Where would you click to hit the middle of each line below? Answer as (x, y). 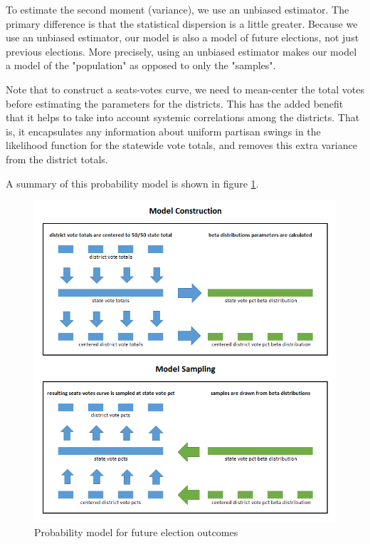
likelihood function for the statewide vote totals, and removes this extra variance (181, 145)
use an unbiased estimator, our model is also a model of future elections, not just (183, 37)
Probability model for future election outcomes (136, 532)
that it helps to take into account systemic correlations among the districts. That (183, 117)
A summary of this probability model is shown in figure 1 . (132, 183)
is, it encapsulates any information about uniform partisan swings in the (163, 131)
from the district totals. (57, 159)
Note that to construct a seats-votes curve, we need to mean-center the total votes (185, 89)
